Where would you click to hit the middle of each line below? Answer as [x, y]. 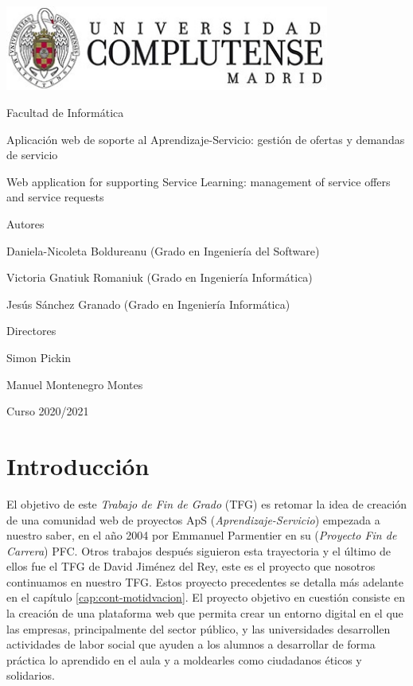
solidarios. [31, 675]
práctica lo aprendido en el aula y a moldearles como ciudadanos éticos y [184, 659]
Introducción [78, 465]
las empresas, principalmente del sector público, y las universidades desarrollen [199, 628]
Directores [31, 331]
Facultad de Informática [65, 113]
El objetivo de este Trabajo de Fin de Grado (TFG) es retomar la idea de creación [207, 503]
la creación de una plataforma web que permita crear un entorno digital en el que [205, 613]
